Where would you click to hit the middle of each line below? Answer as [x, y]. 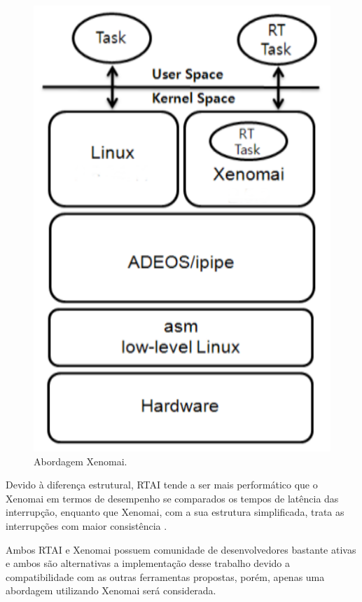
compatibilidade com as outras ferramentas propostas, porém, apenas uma [165, 576]
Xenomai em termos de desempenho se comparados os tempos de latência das [172, 498]
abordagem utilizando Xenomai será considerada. [111, 590]
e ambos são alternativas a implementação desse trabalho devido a [148, 563]
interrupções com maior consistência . [86, 525]
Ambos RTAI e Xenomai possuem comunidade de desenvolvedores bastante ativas [181, 549]
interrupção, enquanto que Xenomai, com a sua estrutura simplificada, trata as [175, 512]
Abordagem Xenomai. [81, 461]
